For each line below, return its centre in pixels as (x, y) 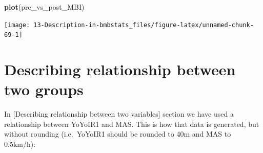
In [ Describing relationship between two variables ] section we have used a (119, 114)
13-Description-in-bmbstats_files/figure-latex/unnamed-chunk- (144, 25)
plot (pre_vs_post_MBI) (44, 7)
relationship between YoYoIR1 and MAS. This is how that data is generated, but (132, 124)
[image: (17, 25)
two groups (44, 89)
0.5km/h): (20, 144)
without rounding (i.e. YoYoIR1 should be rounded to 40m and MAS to (118, 134)
